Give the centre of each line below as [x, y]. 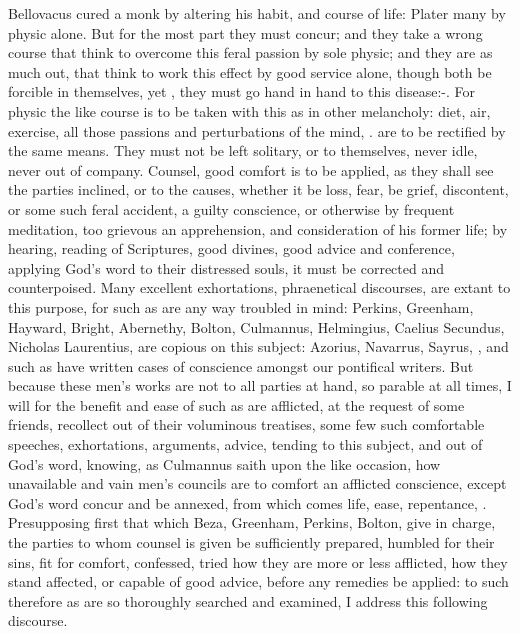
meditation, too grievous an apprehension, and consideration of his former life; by [258, 228]
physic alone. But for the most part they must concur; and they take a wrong [245, 32]
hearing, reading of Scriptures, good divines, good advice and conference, [231, 248]
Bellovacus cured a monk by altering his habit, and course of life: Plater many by [257, 13]
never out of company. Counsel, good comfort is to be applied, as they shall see [251, 169]
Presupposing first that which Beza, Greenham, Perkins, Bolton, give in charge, [252, 522]
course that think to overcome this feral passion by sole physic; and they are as [250, 52]
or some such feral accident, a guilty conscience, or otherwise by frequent [231, 208]
